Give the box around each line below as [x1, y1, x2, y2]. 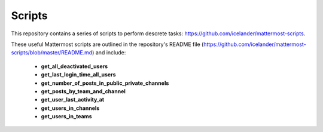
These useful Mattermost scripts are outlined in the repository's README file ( [11, 41, 204, 48]
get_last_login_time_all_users [41, 71, 116, 78]
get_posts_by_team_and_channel [41, 87, 126, 95]
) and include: [92, 49, 126, 56]
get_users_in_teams [41, 113, 92, 120]
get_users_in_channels [41, 105, 100, 112]
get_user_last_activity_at [41, 96, 105, 103]
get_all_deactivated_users [41, 63, 108, 70]
